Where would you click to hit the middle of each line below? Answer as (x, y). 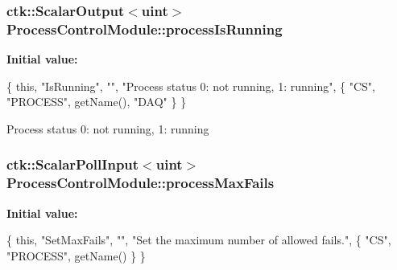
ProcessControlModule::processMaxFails (141, 183)
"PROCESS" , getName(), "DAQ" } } (97, 102)
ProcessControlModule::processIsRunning (145, 29)
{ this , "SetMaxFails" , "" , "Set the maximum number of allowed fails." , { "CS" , (199, 240)
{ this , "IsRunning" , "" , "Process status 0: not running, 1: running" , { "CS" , (191, 86)
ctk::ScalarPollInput (73, 164)
